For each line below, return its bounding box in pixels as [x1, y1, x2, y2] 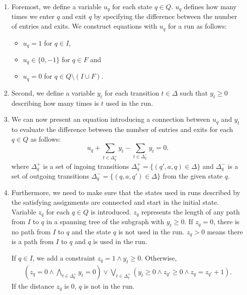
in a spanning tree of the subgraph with [46, 216, 165, 227]
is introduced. [91, 206, 131, 216]
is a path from [11, 236, 54, 246]
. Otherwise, [140, 252, 177, 262]
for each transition [105, 87, 159, 98]
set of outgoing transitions [11, 170, 89, 180]
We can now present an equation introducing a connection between [11, 114, 210, 124]
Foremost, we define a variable [11, 1, 102, 11]
